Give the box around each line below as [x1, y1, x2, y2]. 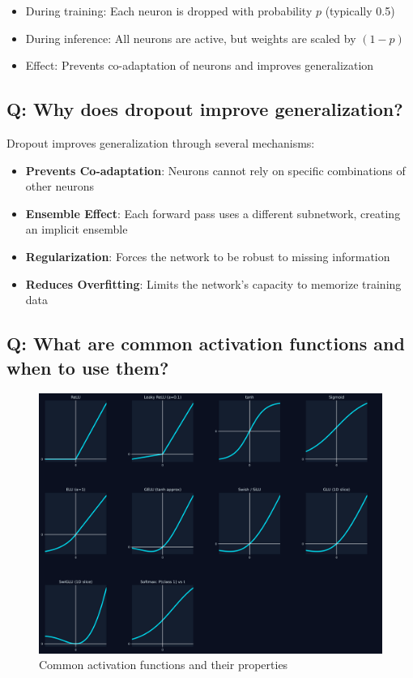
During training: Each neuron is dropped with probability [25, 2, 313, 19]
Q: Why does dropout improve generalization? [6, 97, 403, 122]
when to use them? [6, 354, 169, 380]
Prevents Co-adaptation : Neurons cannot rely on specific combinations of [25, 161, 406, 178]
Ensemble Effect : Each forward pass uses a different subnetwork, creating [25, 204, 401, 221]
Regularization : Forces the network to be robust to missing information [25, 247, 390, 264]
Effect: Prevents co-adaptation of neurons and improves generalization [25, 57, 374, 74]
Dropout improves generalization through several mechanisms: [6, 134, 315, 151]
